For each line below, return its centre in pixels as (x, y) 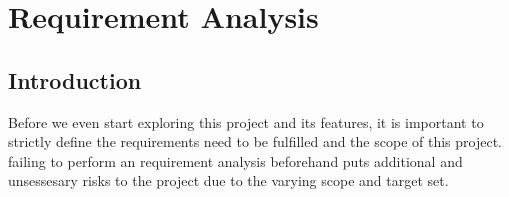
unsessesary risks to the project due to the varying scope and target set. (228, 180)
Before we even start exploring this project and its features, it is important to (246, 121)
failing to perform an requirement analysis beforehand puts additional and (235, 160)
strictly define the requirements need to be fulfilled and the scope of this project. (255, 141)
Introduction (75, 79)
